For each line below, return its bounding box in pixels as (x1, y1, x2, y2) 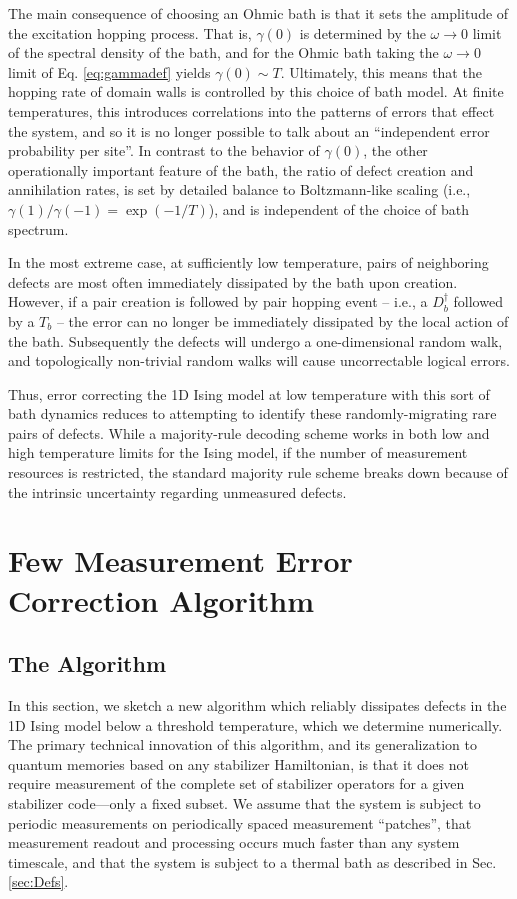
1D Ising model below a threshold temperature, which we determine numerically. (8, 714, 503, 735)
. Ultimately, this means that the (280, 61, 482, 82)
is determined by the (299, 22, 426, 43)
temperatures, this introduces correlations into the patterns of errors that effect (8, 100, 495, 121)
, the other (363, 140, 428, 161)
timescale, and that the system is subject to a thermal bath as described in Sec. (8, 851, 497, 872)
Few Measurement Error (8, 540, 353, 581)
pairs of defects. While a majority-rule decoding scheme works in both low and (8, 422, 490, 443)
